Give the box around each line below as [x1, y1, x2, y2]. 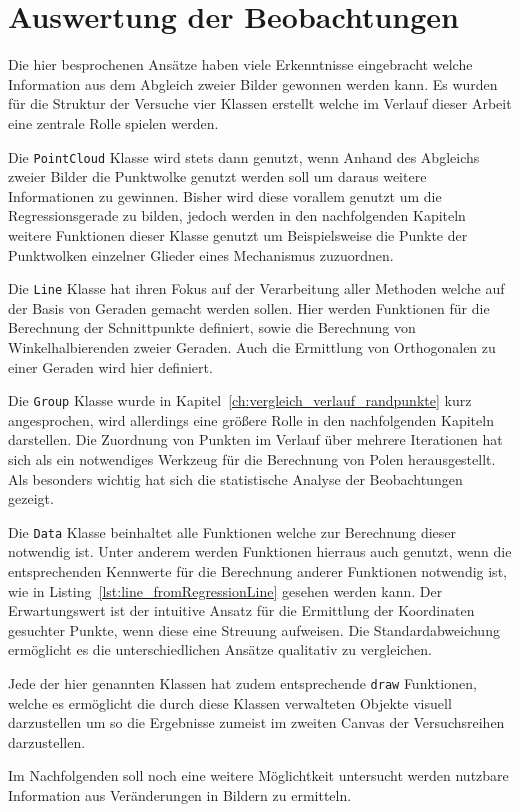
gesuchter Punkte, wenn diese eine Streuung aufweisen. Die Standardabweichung [8, 619, 500, 640]
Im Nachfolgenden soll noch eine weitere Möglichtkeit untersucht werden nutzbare [8, 765, 509, 786]
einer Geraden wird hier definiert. [8, 356, 213, 377]
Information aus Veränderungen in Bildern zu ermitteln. [8, 785, 352, 806]
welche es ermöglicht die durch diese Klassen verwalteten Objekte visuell [8, 692, 452, 713]
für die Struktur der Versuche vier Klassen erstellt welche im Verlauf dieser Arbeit [8, 93, 512, 114]
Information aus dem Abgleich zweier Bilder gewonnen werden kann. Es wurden [8, 73, 498, 94]
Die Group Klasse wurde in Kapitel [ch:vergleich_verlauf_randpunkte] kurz [8, 390, 472, 411]
